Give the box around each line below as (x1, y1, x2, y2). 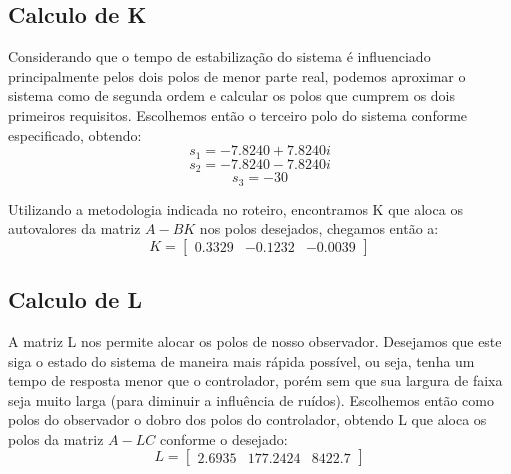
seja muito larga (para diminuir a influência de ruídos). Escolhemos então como (8, 389, 494, 410)
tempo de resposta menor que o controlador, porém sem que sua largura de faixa (8, 370, 503, 391)
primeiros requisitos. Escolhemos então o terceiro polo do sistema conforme (8, 104, 468, 125)
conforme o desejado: (159, 428, 288, 449)
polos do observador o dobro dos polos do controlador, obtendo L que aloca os (8, 409, 487, 430)
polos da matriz (8, 428, 104, 449)
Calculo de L (8, 284, 142, 315)
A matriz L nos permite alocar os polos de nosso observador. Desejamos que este (8, 330, 502, 351)
